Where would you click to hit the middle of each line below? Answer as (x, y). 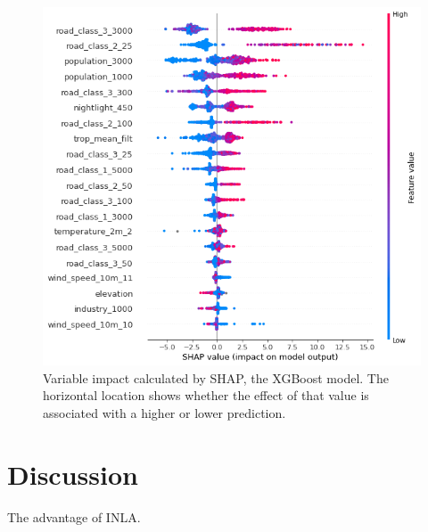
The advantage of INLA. (74, 516)
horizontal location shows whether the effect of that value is (206, 395)
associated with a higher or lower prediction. (165, 412)
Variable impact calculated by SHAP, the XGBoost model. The (216, 377)
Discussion (73, 474)
